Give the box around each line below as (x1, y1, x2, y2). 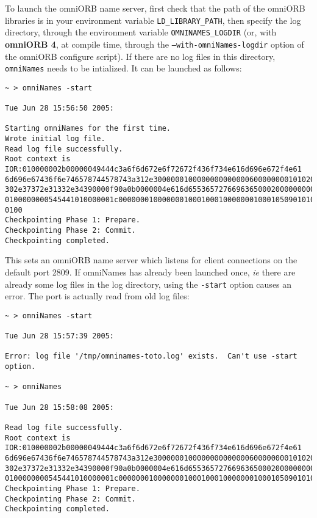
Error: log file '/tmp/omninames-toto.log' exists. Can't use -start (5, 352, 297, 361)
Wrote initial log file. (5, 134, 105, 144)
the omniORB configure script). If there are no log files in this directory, (5, 49, 276, 62)
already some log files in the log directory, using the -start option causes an (5, 277, 292, 290)
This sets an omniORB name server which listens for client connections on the (5, 254, 297, 266)
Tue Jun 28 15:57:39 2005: (5, 332, 114, 341)
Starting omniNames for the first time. (5, 124, 171, 133)
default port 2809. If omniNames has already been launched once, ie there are (5, 265, 296, 278)
